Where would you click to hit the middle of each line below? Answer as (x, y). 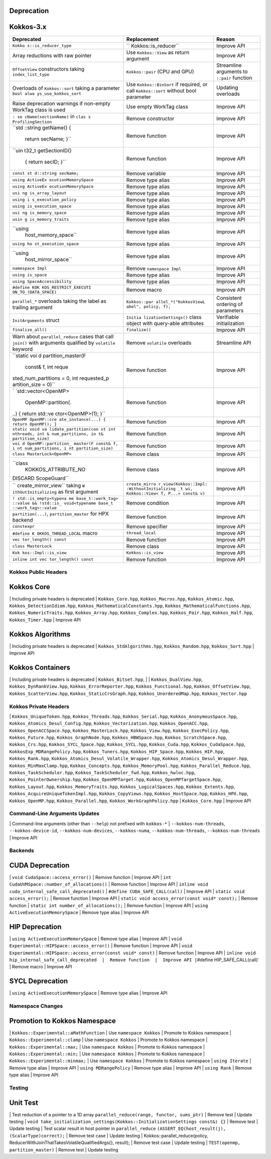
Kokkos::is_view (145, 553)
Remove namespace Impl (154, 268)
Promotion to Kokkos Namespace (63, 1021)
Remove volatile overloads (159, 343)
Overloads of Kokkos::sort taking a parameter (66, 88)
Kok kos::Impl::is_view (39, 553)
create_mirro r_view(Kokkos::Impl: (167, 484)
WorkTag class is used (39, 109)
